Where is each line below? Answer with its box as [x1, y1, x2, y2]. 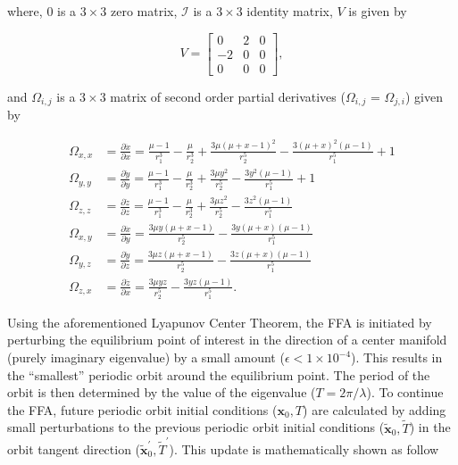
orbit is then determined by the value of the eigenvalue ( [7, 383, 316, 402]
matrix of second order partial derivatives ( [110, 87, 346, 105]
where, [7, 2, 43, 20]
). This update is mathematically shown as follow [169, 439, 439, 458]
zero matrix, [111, 2, 178, 20]
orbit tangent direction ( [7, 439, 141, 458]
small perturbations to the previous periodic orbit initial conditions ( [7, 418, 385, 436]
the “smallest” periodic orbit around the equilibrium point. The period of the [7, 365, 430, 384]
